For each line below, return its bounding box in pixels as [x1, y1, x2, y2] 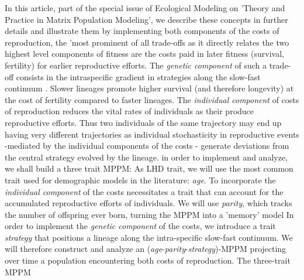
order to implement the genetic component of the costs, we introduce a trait [5, 220, 276, 232]
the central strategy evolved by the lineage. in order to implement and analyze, [5, 151, 288, 163]
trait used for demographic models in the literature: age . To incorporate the [5, 173, 276, 186]
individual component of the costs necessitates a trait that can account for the [5, 185, 284, 197]
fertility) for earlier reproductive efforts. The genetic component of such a [5, 59, 267, 71]
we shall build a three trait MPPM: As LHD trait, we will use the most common [5, 162, 293, 175]
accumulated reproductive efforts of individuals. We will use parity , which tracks [5, 197, 292, 209]
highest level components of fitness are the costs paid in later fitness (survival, [5, 47, 284, 60]
